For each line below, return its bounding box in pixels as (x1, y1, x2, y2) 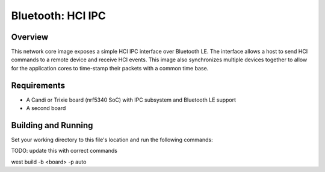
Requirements (11, 80, 66, 90)
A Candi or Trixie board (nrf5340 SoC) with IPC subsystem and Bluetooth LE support (26, 96, 237, 103)
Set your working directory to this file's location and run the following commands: (11, 136, 213, 144)
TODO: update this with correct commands (11, 147, 117, 155)
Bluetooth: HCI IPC (11, 9, 107, 22)
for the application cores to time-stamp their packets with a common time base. (11, 64, 209, 72)
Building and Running (11, 120, 93, 131)
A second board (26, 105, 66, 112)
